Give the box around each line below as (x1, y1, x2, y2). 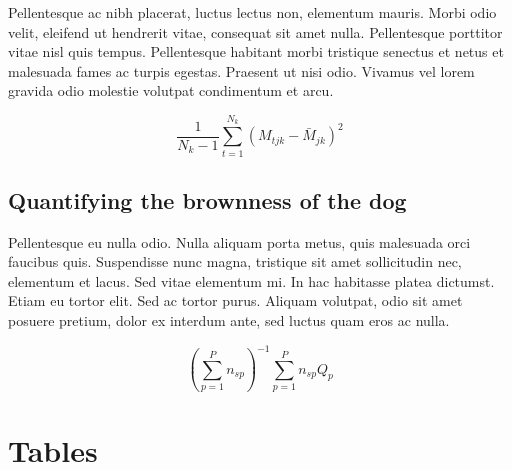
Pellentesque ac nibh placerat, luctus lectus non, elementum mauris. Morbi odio (8, 2, 497, 22)
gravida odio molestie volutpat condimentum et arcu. (8, 80, 334, 101)
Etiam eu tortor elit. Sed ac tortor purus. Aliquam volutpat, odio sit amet (8, 290, 463, 311)
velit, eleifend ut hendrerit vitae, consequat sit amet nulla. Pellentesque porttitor (8, 21, 503, 42)
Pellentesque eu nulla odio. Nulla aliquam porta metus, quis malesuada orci (8, 231, 471, 252)
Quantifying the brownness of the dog (8, 184, 407, 215)
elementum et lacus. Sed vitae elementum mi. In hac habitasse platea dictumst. (8, 270, 495, 291)
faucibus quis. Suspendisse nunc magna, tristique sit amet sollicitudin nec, (8, 251, 462, 272)
